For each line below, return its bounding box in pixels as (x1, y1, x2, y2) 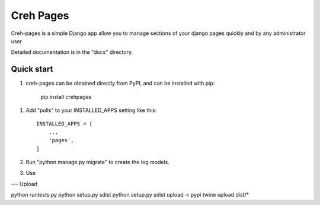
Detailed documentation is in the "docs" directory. (11, 49, 133, 56)
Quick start (11, 64, 53, 74)
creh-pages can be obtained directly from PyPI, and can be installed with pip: (25, 80, 215, 87)
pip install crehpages (40, 93, 92, 100)
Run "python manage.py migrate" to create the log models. (25, 158, 170, 165)
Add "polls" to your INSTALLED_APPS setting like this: (25, 107, 157, 114)
